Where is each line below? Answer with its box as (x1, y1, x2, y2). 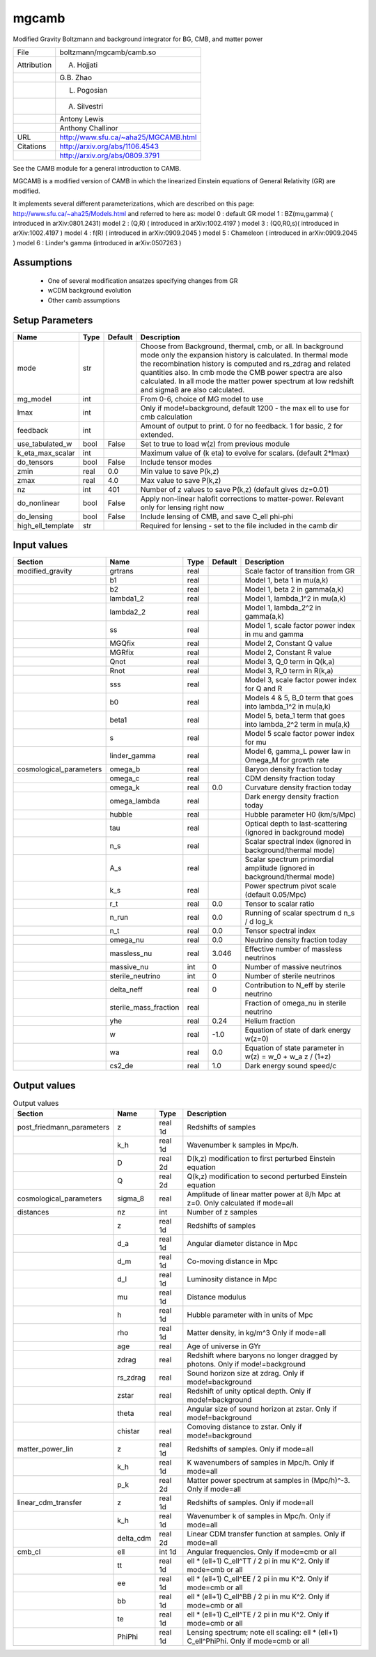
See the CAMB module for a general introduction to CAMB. (13, 164, 181, 172)
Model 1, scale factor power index (244, 621, 356, 631)
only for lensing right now (140, 502, 224, 512)
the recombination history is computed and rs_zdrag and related (140, 359, 351, 369)
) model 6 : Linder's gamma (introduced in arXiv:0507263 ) (13, 238, 182, 247)
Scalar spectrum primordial (244, 854, 334, 864)
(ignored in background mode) (244, 828, 345, 838)
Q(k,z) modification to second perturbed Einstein (187, 1171, 347, 1181)
